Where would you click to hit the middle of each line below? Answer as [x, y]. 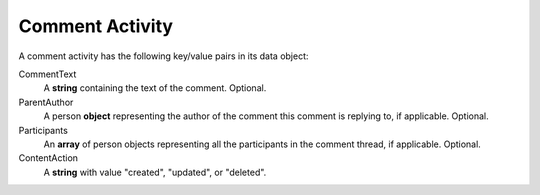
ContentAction [48, 158]
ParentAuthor [46, 102]
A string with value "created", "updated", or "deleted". [155, 172]
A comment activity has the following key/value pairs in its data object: [163, 56]
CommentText [47, 74]
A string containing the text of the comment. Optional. [155, 88]
